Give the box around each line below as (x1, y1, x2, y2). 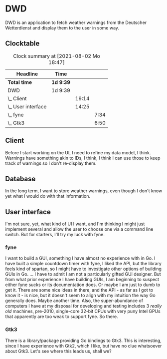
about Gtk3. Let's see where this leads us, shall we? (5, 348, 112, 354)
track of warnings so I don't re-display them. (5, 160, 97, 166)
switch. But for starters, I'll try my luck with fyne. (5, 232, 105, 238)
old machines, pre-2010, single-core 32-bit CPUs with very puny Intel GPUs (5, 308, 161, 315)
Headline (16, 70, 38, 77)
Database (5, 174, 36, 183)
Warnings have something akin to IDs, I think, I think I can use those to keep (5, 155, 161, 161)
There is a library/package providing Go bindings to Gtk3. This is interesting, (5, 338, 162, 344)
